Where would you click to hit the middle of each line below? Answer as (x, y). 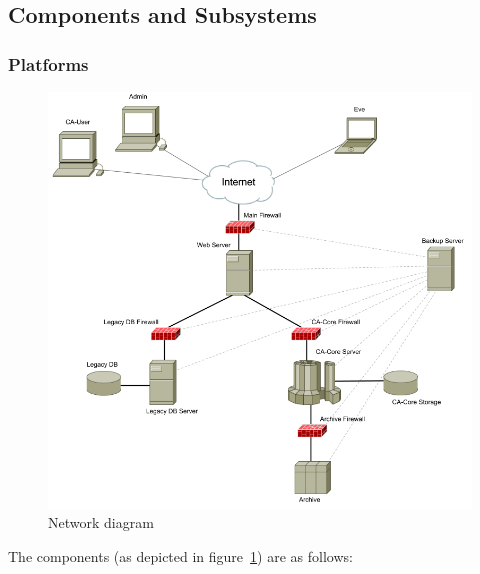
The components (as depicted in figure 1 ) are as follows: (180, 555)
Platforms (48, 63)
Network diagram (101, 522)
